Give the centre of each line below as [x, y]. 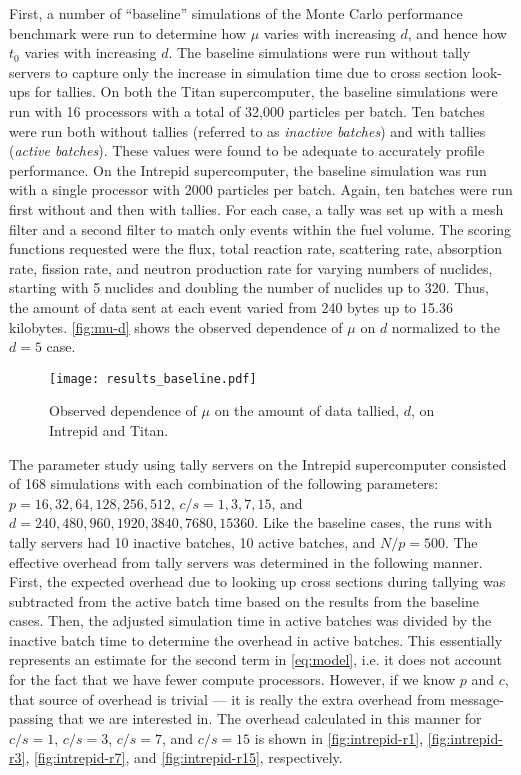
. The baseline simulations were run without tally [319, 52]
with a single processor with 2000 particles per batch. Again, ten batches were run [261, 189]
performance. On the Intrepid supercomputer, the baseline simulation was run [248, 169]
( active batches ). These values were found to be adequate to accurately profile [247, 150]
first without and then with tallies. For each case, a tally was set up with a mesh [256, 208]
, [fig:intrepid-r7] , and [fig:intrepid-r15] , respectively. [184, 757]
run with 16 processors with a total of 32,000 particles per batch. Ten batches [247, 110]
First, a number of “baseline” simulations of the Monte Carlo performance [236, 13]
